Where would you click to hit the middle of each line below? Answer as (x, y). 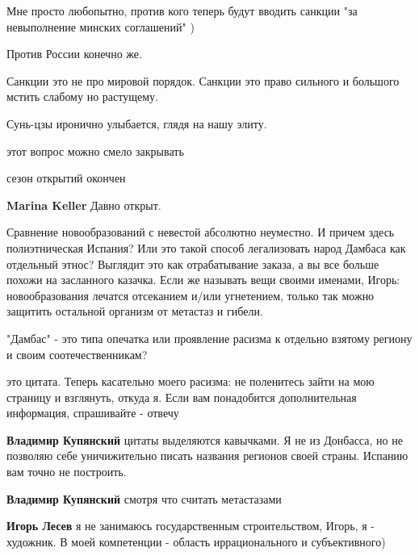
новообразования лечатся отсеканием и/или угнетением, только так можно (191, 295)
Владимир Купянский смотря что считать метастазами (144, 498)
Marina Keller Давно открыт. (84, 205)
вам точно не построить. (67, 472)
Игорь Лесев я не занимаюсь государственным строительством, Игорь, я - (191, 526)
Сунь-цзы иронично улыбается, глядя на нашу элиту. (137, 123)
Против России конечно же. (74, 54)
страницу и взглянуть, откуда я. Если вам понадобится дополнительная (182, 397)
